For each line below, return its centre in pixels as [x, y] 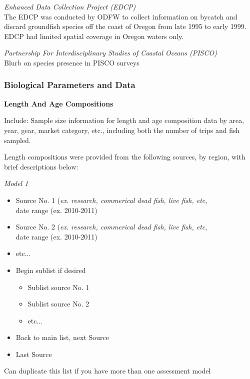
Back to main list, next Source [62, 337]
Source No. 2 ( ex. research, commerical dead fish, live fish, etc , [111, 227]
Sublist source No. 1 [58, 287]
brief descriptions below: [41, 166]
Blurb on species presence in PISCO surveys [72, 62]
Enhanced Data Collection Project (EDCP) [70, 6]
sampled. [17, 140]
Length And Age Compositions [59, 103]
